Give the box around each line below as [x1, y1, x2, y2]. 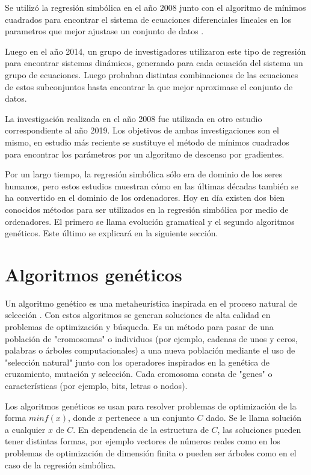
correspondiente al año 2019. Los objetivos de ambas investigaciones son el [5, 124, 279, 136]
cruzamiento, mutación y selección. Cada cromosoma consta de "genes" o [5, 367, 273, 380]
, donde [68, 411, 96, 424]
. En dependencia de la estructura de [73, 423, 209, 435]
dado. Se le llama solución [206, 411, 302, 424]
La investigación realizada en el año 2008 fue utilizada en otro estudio [5, 112, 262, 124]
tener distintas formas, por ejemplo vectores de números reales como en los [5, 435, 280, 447]
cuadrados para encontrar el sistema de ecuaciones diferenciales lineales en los [5, 13, 291, 25]
